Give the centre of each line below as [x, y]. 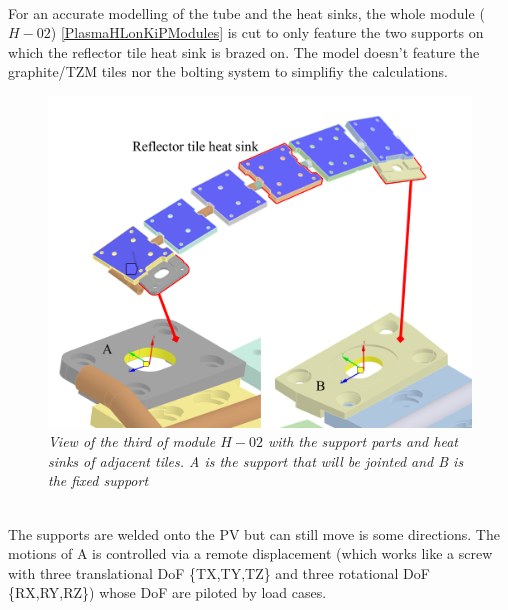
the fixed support [98, 480]
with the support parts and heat [362, 441]
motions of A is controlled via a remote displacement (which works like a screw [250, 553]
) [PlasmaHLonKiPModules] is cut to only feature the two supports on [267, 32]
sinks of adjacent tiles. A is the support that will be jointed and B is [256, 460]
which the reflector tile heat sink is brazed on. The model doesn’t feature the [244, 51]
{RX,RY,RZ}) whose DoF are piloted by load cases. [167, 592]
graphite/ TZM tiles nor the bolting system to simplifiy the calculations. [228, 71]
